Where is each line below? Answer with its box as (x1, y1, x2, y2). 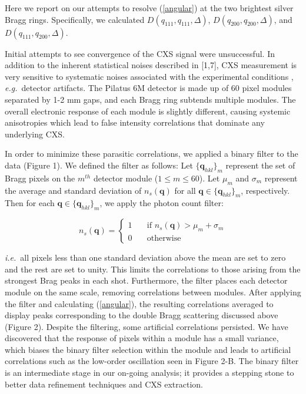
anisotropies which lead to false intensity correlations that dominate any (5, 116, 265, 129)
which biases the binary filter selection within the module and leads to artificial (5, 343, 291, 355)
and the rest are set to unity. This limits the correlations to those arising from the (5, 262, 301, 275)
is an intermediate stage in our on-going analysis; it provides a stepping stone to (5, 366, 294, 379)
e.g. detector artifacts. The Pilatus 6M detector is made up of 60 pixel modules (5, 82, 292, 94)
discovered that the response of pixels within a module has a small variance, (5, 332, 279, 344)
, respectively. (241, 184, 290, 196)
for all (174, 184, 196, 196)
